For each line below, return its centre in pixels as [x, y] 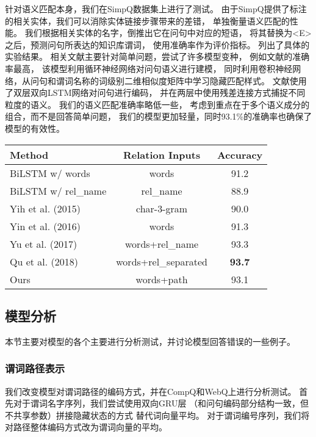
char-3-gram [162, 208]
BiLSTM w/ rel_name [58, 190]
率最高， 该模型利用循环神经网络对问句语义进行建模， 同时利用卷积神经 [149, 68]
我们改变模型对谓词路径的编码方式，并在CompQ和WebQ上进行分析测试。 [151, 391]
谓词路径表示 [35, 368]
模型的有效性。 [35, 128]
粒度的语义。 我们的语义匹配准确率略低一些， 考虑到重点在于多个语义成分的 [157, 104]
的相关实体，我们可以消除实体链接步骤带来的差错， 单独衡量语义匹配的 [147, 20]
